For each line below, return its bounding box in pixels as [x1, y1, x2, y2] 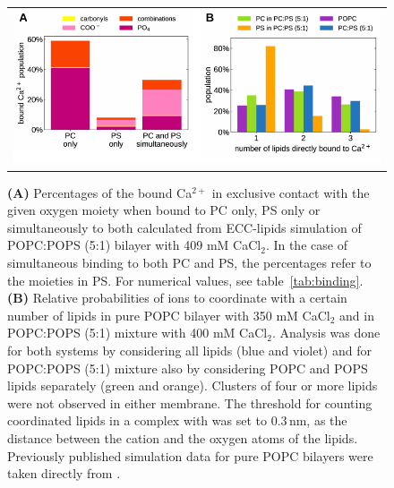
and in [339, 305, 374, 324]
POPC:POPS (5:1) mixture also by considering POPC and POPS [7, 358, 368, 377]
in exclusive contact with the [211, 183, 370, 201]
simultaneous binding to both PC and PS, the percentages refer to [7, 253, 372, 271]
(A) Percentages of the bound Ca [7, 183, 193, 201]
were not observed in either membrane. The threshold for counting [7, 393, 373, 412]
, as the [306, 411, 347, 430]
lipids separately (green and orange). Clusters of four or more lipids [7, 376, 378, 395]
